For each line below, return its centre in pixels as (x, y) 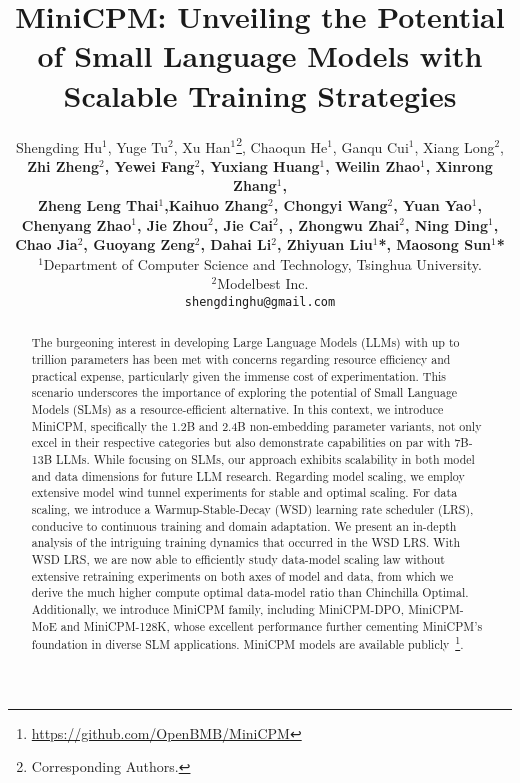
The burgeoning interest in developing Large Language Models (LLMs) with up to (245, 342)
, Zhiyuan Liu (324, 244)
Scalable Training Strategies (260, 94)
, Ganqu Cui (370, 146)
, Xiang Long (454, 146)
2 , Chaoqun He (282, 145)
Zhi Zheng (63, 165)
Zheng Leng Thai (98, 204)
